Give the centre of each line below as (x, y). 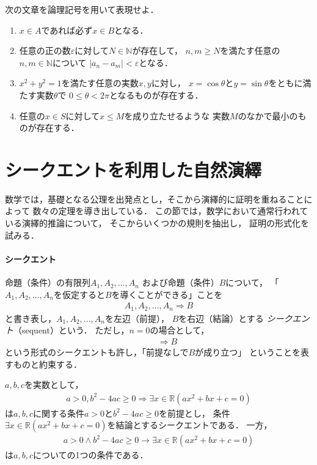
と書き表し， (31, 318)
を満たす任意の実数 (100, 83)
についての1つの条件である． (90, 455)
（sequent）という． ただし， (71, 330)
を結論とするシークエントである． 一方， (190, 425)
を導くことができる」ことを (167, 294)
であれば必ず (67, 30)
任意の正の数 (45, 50)
